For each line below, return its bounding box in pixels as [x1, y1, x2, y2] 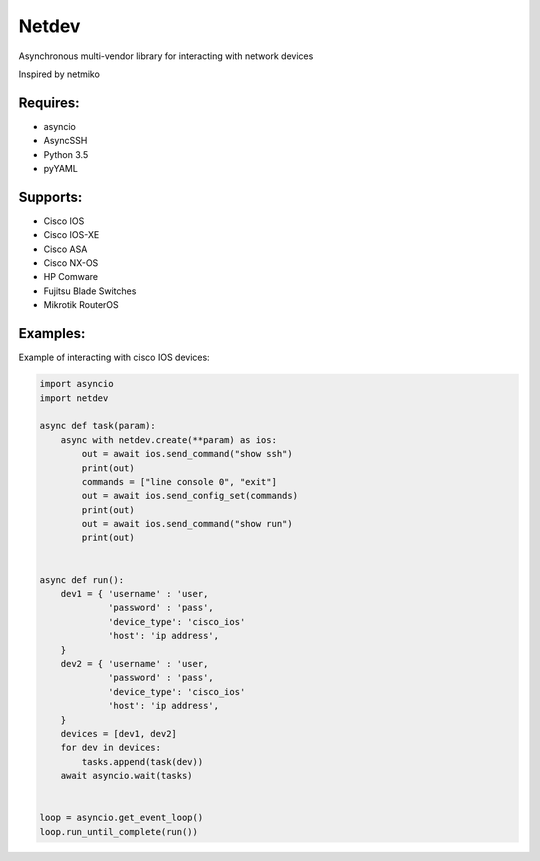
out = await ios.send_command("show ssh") [81, 448, 294, 460]
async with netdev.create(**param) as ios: [60, 434, 277, 445]
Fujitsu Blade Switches [43, 285, 137, 297]
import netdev [39, 392, 109, 404]
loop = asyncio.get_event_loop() [39, 812, 204, 824]
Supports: [18, 188, 83, 205]
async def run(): [39, 574, 125, 585]
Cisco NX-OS [43, 257, 99, 269]
